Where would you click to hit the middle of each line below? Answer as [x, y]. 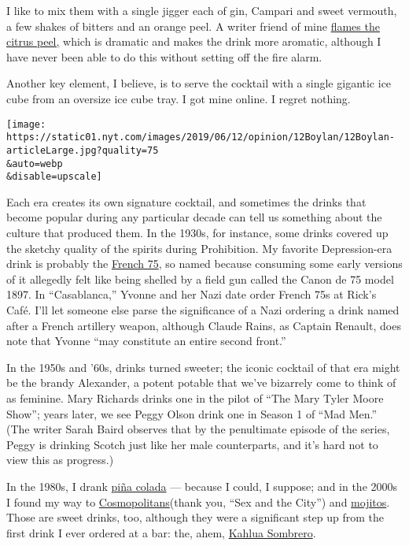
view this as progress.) [60, 460]
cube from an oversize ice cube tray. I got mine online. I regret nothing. [179, 98]
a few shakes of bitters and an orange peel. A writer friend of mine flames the [193, 26]
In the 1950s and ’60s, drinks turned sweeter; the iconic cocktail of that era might [203, 367]
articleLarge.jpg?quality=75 [83, 150]
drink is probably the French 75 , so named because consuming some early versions [204, 264]
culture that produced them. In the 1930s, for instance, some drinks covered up [197, 233]
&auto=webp [35, 163]
